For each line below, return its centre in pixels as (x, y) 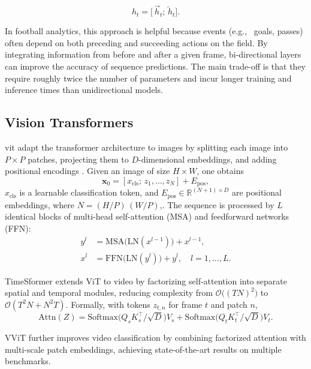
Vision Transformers (69, 122)
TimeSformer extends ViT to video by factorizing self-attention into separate (146, 280)
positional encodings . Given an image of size (87, 171)
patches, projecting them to (78, 159)
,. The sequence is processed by (217, 204)
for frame (185, 304)
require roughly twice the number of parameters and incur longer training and (148, 78)
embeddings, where (40, 204)
